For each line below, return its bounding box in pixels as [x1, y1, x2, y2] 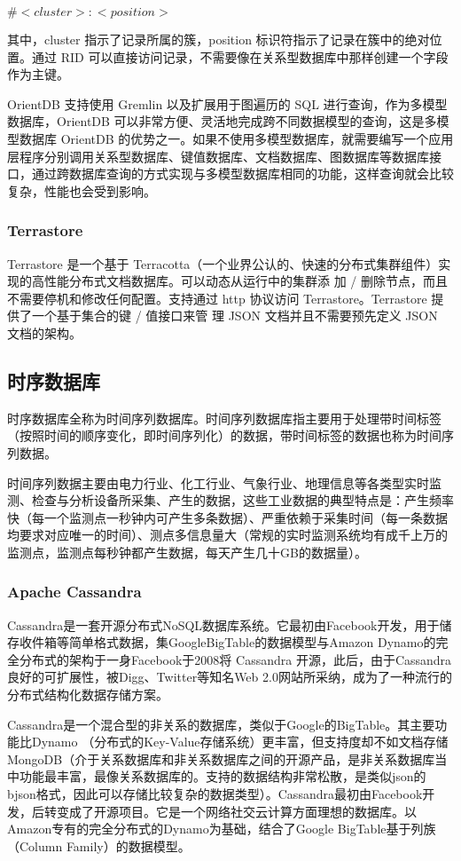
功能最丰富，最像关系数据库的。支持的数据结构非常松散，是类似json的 [19, 767, 426, 786]
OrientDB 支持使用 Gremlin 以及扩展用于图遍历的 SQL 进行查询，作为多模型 [7, 94, 448, 113]
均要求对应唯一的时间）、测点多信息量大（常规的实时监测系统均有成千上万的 [7, 525, 448, 544]
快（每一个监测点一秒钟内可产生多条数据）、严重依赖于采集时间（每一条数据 [7, 508, 448, 526]
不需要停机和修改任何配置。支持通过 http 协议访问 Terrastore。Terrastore [7, 288, 427, 307]
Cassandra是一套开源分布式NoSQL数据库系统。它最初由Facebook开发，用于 [7, 615, 440, 634]
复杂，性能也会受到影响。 [7, 181, 156, 200]
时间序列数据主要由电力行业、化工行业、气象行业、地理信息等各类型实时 [7, 473, 429, 492]
